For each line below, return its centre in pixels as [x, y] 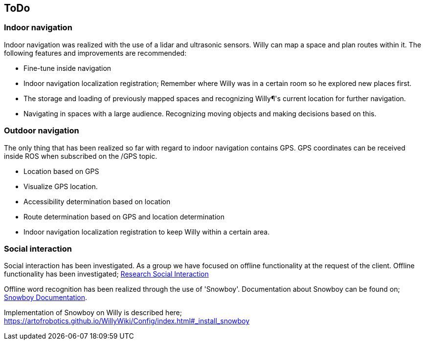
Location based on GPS [61, 171]
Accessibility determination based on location [97, 201]
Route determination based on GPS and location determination [124, 216]
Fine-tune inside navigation [67, 68]
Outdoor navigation [42, 131]
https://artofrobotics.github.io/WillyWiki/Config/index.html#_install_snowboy [127, 321]
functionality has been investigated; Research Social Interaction [106, 274]
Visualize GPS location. [61, 186]
